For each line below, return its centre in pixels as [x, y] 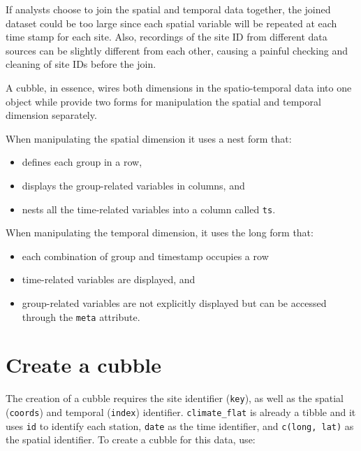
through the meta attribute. [81, 316]
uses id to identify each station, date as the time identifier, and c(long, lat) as [180, 425]
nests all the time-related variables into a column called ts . [149, 209]
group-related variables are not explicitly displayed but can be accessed [174, 302]
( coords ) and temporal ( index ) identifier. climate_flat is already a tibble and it [181, 412]
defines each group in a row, [82, 162]
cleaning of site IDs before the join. [81, 64]
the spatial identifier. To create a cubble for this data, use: [131, 439]
